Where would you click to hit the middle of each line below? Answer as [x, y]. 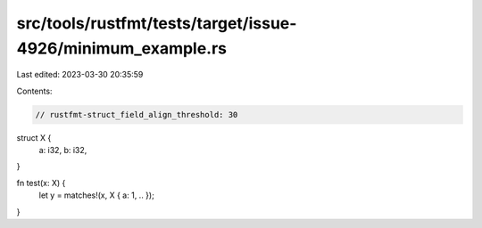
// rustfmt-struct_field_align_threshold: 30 [137, 114]
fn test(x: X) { [41, 183]
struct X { [34, 137]
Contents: [34, 91]
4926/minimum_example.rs [122, 48]
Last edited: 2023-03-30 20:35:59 [80, 75]
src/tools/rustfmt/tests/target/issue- [157, 23]
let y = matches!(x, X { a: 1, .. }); [97, 195]
